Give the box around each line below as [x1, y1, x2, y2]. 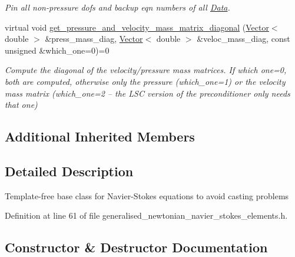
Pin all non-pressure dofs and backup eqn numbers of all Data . [5, 1, 230, 13]
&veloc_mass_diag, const [197, 32, 290, 45]
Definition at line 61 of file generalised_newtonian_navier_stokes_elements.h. [5, 209, 288, 222]
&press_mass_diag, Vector [45, 32, 143, 45]
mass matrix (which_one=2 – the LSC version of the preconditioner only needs [5, 87, 290, 99]
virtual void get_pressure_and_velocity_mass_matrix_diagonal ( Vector [5, 21, 269, 33]
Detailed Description [5, 162, 134, 180]
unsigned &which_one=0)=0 [5, 44, 110, 56]
